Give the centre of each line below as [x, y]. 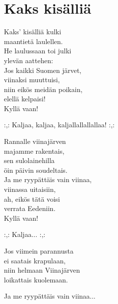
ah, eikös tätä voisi [32, 199]
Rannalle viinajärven [35, 141]
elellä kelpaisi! [25, 99]
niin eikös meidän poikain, [43, 89]
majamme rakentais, [34, 151]
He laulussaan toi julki [38, 51]
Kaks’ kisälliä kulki [33, 32]
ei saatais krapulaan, [35, 260]
